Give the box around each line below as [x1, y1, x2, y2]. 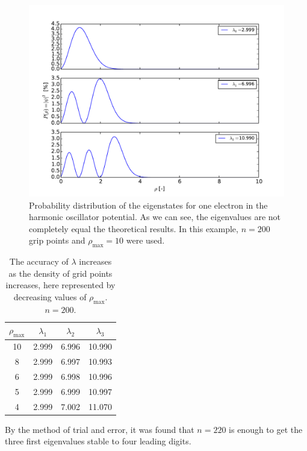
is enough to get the [229, 423, 303, 435]
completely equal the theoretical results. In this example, [29, 222, 238, 235]
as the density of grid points [8, 266, 113, 279]
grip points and [29, 234, 85, 247]
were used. [126, 234, 165, 247]
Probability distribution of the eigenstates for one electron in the [29, 198, 268, 211]
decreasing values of [13, 290, 87, 303]
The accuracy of [9, 255, 69, 268]
